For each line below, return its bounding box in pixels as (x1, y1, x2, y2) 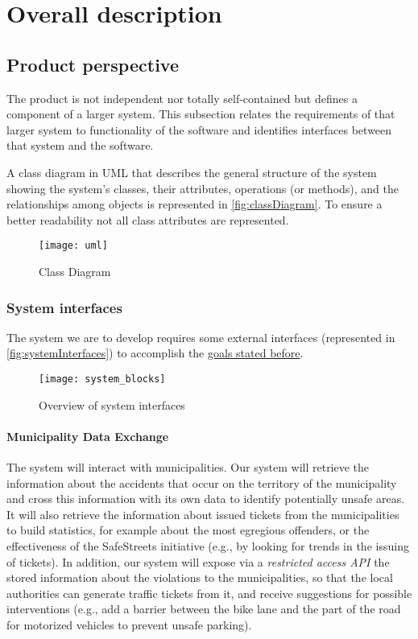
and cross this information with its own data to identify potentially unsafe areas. (6, 490, 405, 507)
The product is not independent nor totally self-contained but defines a (6, 89, 358, 106)
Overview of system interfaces (39, 396, 185, 413)
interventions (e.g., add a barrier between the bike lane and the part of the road (6, 600, 401, 617)
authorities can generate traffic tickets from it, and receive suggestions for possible (6, 584, 412, 601)
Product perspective (6, 52, 179, 76)
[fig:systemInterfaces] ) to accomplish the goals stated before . (6, 344, 304, 361)
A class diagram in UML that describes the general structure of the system (6, 163, 377, 180)
